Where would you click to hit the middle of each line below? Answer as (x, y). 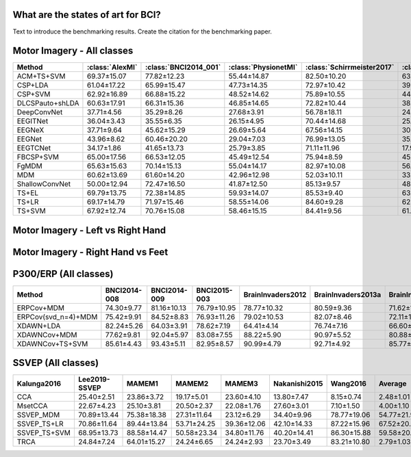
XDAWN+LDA (39, 326)
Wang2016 (348, 384)
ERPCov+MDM (41, 308)
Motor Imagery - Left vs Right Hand (89, 230)
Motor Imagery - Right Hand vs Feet (90, 252)
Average (393, 384)
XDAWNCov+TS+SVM (52, 343)
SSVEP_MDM (38, 415)
